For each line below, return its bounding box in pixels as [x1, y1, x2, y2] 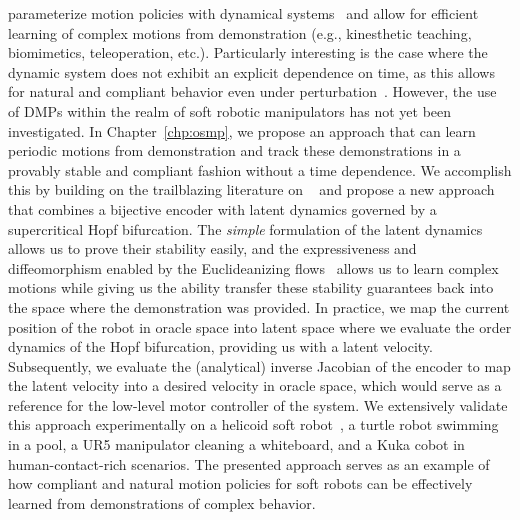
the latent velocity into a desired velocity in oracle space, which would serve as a [8, 375, 502, 396]
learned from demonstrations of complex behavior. [8, 492, 316, 513]
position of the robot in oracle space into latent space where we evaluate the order [8, 316, 512, 337]
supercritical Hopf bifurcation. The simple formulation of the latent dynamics [8, 218, 483, 239]
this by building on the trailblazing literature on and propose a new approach [8, 179, 495, 200]
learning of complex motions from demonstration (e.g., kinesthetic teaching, [8, 22, 472, 43]
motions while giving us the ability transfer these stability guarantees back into [8, 277, 494, 298]
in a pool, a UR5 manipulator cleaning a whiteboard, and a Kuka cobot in [8, 434, 465, 455]
